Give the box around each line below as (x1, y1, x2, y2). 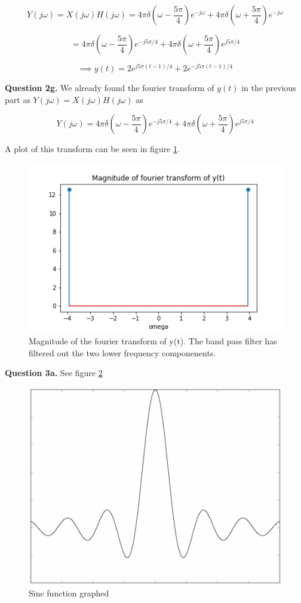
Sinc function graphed (29, 587, 109, 599)
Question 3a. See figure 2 (5, 366, 103, 379)
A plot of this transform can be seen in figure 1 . (5, 143, 180, 155)
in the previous (241, 81, 296, 94)
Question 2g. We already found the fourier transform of (5, 81, 214, 94)
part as (5, 93, 30, 105)
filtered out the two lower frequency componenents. (29, 346, 216, 359)
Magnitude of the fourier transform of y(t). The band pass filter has (29, 335, 277, 347)
